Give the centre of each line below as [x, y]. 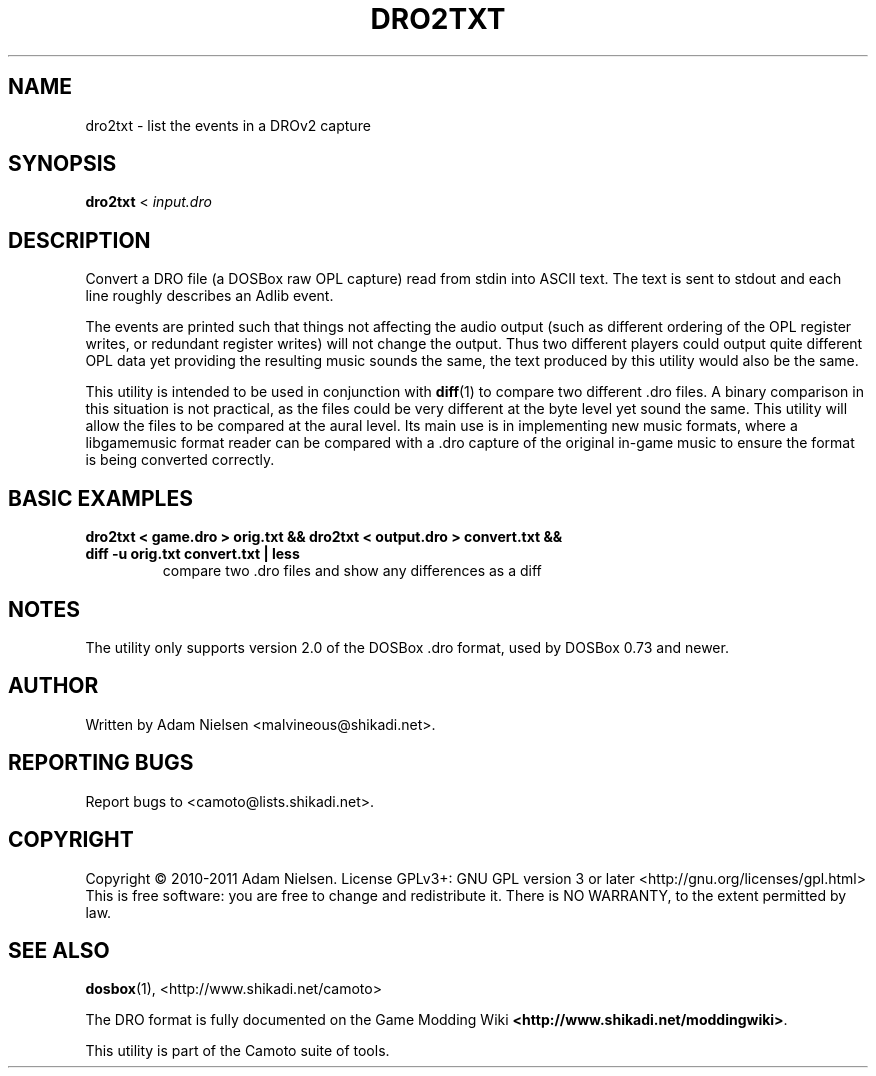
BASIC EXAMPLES [100, 498]
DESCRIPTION [79, 240]
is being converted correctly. [180, 460]
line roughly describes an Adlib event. [209, 296]
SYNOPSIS [62, 164]
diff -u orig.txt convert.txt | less [192, 554]
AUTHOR [53, 686]
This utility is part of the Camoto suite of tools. [237, 1051]
